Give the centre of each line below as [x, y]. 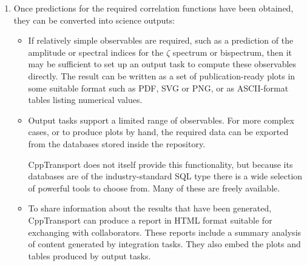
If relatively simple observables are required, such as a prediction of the [161, 40]
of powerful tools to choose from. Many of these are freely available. [154, 188]
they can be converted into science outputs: [94, 20]
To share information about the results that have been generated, [150, 208]
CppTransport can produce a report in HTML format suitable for [150, 220]
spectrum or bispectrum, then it [232, 52]
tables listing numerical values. [85, 100]
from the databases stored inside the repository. [117, 143]
